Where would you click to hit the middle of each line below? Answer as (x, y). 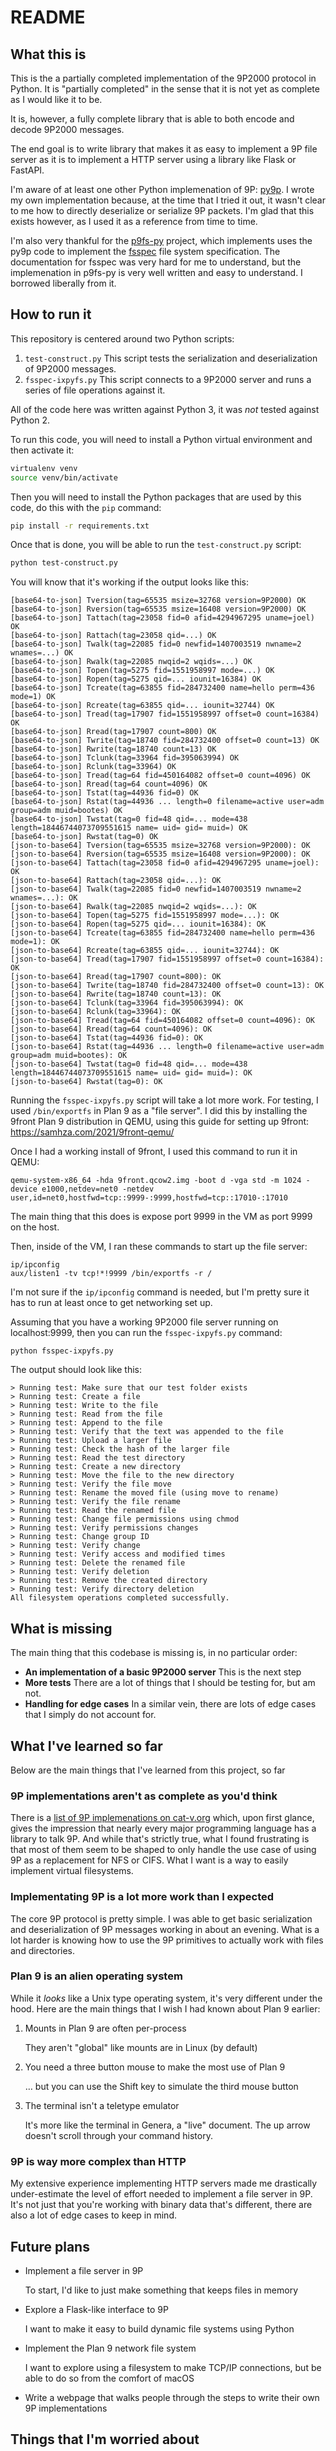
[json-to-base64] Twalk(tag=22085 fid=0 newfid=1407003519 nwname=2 (156, 889)
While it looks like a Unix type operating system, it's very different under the (166, 1998)
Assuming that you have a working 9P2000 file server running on (144, 1322)
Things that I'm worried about (105, 2439)
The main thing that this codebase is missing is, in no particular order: (154, 1653)
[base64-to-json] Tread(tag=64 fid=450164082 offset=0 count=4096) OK (160, 776)
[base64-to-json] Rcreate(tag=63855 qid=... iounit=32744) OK (142, 706)
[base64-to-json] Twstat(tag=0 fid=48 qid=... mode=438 (129, 819)
